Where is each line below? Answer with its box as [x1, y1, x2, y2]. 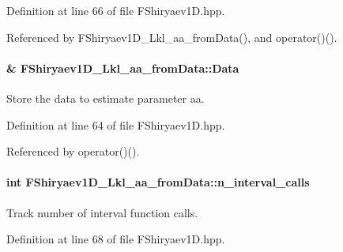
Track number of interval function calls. [6, 204, 198, 220]
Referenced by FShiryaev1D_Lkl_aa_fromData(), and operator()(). [6, 28, 337, 45]
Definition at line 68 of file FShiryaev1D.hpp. [6, 231, 225, 247]
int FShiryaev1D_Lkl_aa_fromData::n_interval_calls [6, 174, 310, 190]
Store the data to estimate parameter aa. [6, 89, 205, 106]
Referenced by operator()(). [6, 143, 140, 160]
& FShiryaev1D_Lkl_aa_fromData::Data [6, 59, 239, 76]
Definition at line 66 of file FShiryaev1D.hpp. [6, 2, 225, 18]
